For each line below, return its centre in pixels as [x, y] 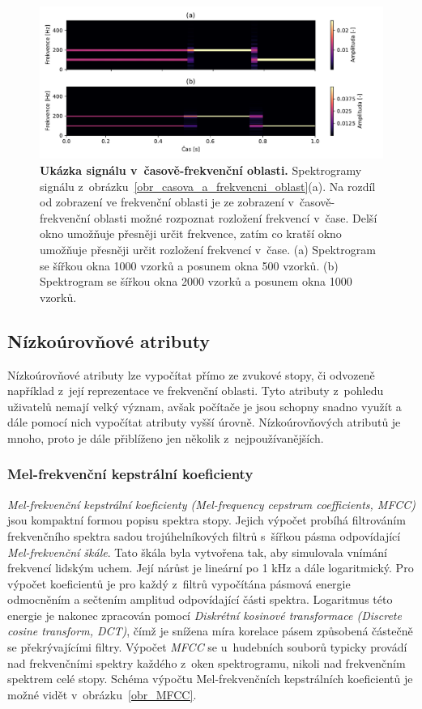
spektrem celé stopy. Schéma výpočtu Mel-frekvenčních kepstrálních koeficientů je [210, 679]
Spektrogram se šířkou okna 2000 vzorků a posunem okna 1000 [196, 281]
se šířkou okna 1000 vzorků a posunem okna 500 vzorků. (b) [189, 265]
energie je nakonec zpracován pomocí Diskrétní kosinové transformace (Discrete [205, 615]
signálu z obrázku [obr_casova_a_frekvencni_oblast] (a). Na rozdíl [208, 186]
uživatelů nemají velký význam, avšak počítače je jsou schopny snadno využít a [205, 406]
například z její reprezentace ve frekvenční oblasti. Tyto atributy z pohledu [196, 391]
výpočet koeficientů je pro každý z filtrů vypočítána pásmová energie [179, 583]
